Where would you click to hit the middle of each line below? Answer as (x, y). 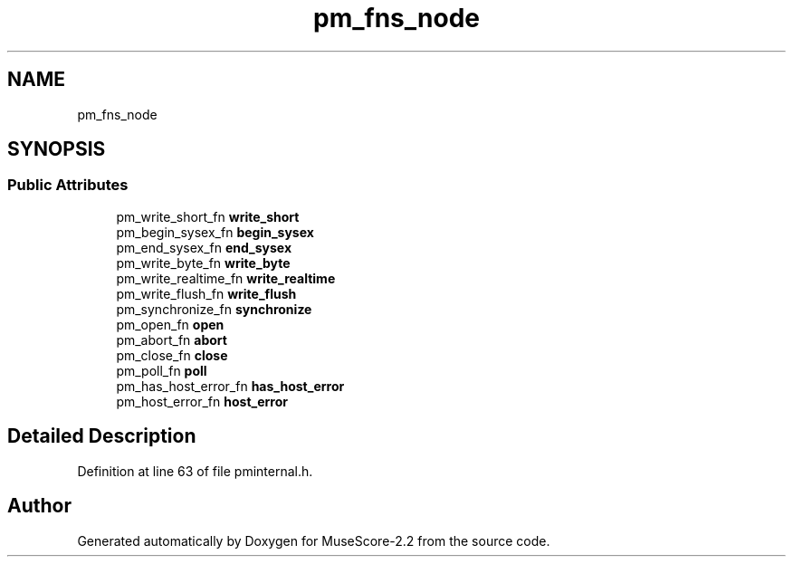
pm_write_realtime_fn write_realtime (226, 278)
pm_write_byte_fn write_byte (203, 263)
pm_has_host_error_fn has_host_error (230, 386)
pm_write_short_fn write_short (208, 216)
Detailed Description (102, 436)
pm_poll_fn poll (162, 370)
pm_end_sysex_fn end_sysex (204, 247)
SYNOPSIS (57, 149)
